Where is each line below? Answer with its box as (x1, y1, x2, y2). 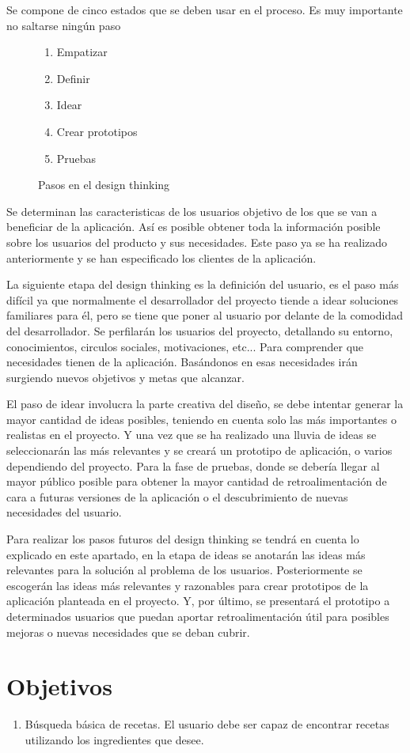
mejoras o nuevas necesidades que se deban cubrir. (6, 623, 250, 640)
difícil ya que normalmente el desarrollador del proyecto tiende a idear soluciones (6, 291, 399, 308)
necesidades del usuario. (6, 504, 122, 520)
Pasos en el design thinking (38, 176, 170, 193)
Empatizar (56, 44, 108, 60)
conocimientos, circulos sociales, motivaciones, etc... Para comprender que (6, 338, 364, 354)
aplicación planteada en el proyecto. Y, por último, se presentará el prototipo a (6, 592, 390, 609)
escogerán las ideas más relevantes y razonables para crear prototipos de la (6, 577, 369, 593)
